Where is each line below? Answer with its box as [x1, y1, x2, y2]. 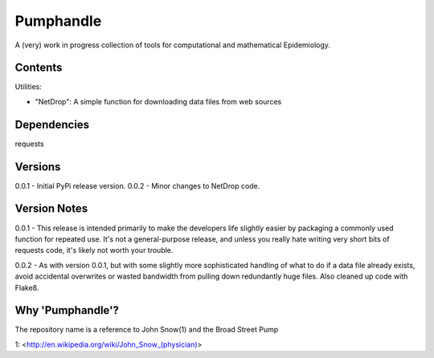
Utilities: [14, 82, 42, 92]
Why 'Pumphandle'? [14, 303, 120, 317]
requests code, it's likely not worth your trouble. [14, 246, 174, 255]
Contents [14, 61, 63, 75]
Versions [14, 160, 61, 173]
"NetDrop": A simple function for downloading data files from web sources [35, 96, 282, 106]
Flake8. [14, 283, 39, 292]
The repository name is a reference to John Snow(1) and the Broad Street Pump [14, 325, 279, 335]
